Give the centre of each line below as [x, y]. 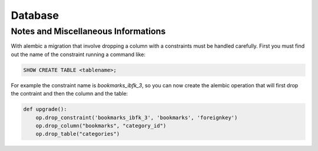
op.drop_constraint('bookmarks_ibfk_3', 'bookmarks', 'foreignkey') [137, 117]
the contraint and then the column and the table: [69, 94]
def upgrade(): [45, 109]
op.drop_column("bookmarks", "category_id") [101, 126]
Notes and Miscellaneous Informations [88, 31]
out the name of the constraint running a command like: [78, 54]
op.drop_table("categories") [78, 134]
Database [35, 15]
